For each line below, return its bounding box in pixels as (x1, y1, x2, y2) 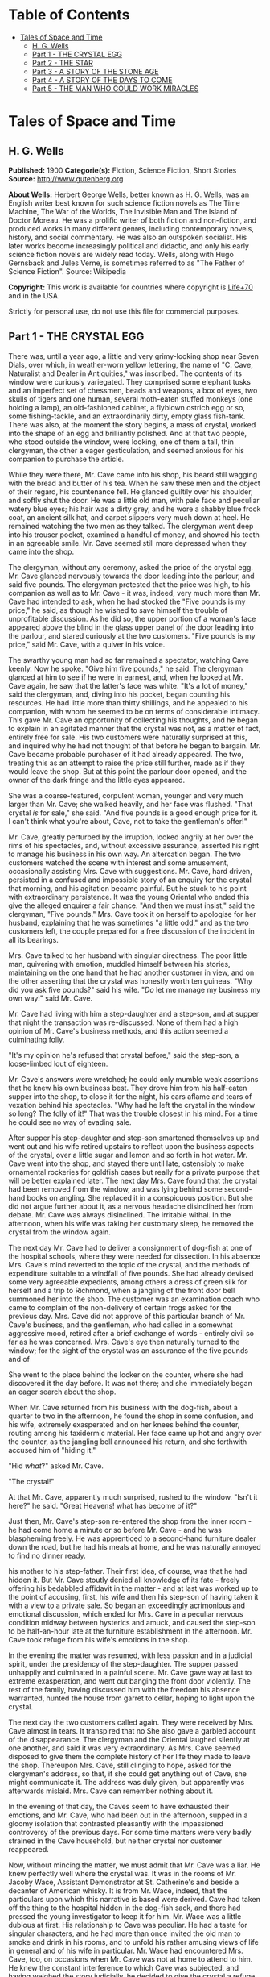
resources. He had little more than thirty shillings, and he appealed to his (8, 697, 249, 707)
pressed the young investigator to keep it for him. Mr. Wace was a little (8, 1911, 242, 1921)
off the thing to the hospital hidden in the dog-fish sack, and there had (8, 1903, 241, 1912)
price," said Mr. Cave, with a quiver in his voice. (8, 639, 166, 649)
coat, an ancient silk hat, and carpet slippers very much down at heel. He (8, 512, 251, 522)
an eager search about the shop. (8, 1387, 117, 1396)
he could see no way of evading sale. (8, 1117, 132, 1126)
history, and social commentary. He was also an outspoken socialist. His (8, 232, 247, 242)
